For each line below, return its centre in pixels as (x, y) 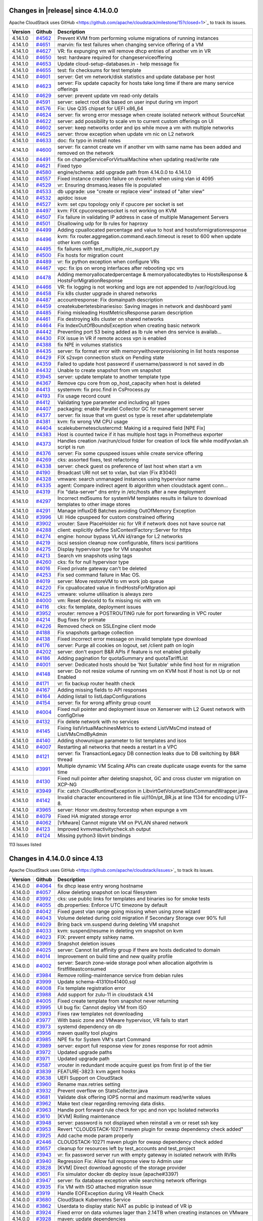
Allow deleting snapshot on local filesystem (107, 892)
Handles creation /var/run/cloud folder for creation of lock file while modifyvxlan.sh (153, 441)
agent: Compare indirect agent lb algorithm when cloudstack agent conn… (143, 485)
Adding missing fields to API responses (103, 690)
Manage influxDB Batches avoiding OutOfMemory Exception (127, 510)
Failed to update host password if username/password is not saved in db (141, 364)
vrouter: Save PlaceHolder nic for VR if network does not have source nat (142, 524)
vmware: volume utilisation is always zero (105, 594)
